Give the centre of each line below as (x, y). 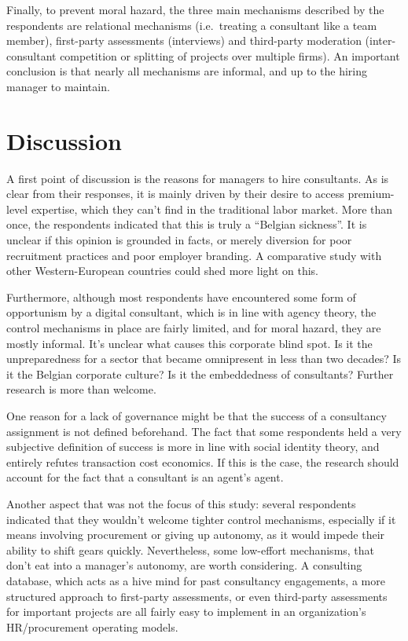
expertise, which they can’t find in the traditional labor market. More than (212, 209)
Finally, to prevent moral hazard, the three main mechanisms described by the (195, 9)
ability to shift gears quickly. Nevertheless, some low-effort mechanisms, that (191, 549)
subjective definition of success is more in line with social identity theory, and (193, 447)
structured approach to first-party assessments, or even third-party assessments (197, 596)
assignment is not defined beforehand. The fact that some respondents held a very (204, 431)
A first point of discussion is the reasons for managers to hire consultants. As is (198, 178)
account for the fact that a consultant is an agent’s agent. (145, 477)
